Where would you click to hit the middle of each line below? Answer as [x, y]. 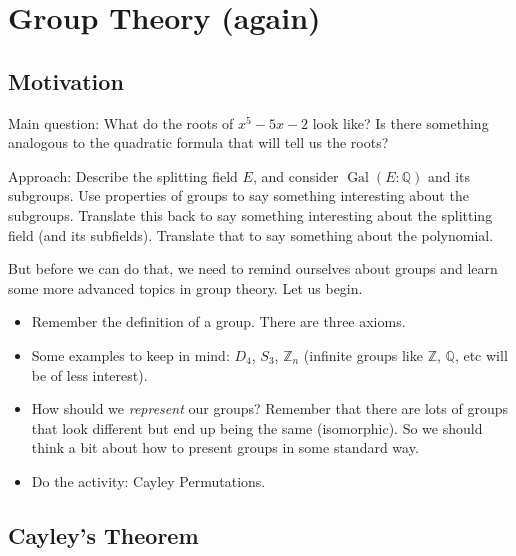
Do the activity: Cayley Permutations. [148, 480]
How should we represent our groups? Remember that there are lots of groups [270, 408]
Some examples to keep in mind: [130, 354]
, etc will [481, 354]
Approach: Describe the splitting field [123, 175]
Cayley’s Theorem [103, 534]
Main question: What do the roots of [121, 122]
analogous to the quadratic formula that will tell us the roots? [198, 142]
